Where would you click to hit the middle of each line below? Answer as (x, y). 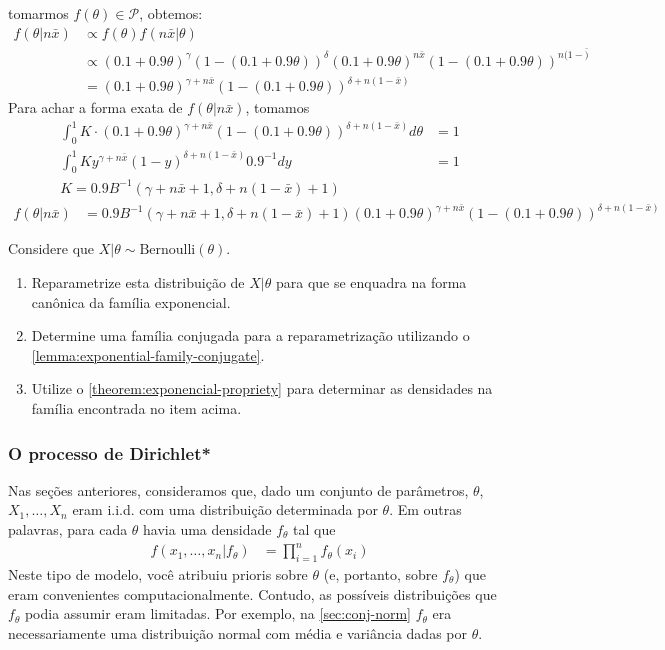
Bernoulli (167, 250)
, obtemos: (171, 13)
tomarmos (38, 13)
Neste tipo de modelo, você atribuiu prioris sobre (158, 573)
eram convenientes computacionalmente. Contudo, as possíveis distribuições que (252, 593)
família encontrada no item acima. (136, 408)
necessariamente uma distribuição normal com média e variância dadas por (237, 632)
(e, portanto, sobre (380, 573)
